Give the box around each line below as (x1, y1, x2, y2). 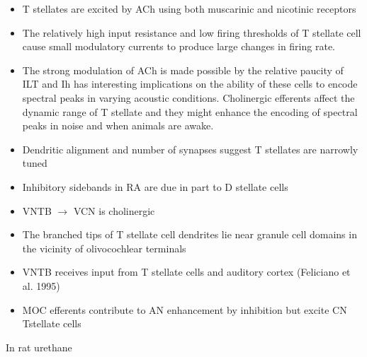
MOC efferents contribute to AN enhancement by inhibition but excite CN (22, 302, 347, 317)
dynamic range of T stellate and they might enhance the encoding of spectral (22, 104, 358, 119)
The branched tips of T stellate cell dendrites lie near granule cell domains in (22, 227, 357, 242)
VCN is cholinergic (73, 203, 155, 218)
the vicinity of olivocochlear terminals (22, 240, 186, 255)
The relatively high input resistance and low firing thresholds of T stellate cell (22, 25, 361, 40)
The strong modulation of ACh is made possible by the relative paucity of (22, 62, 344, 77)
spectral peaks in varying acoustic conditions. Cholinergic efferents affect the (22, 90, 355, 105)
